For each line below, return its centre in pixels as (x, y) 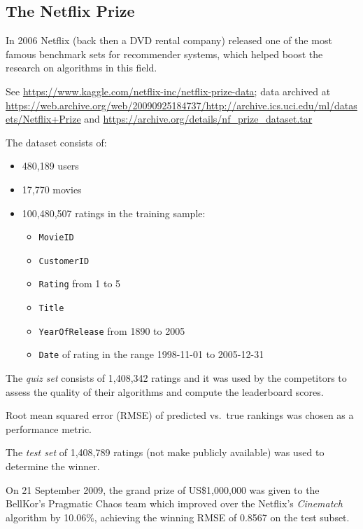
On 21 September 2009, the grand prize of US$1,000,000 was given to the (163, 489)
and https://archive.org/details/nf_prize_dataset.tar (198, 119)
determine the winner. (53, 466)
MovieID (56, 238)
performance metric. (49, 428)
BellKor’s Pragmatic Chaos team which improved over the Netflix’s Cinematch (174, 503)
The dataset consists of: (56, 142)
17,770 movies (52, 189)
